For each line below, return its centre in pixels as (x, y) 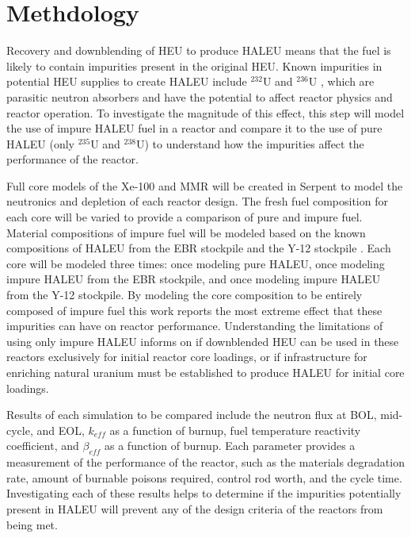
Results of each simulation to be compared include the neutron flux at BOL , (192, 415)
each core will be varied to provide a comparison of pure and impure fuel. (185, 217)
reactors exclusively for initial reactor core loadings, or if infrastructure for (187, 357)
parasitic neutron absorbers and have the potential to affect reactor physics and (200, 96)
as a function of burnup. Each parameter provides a (230, 446)
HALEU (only (40, 143)
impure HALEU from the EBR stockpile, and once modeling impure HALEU (194, 279)
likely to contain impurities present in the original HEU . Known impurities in (194, 65)
